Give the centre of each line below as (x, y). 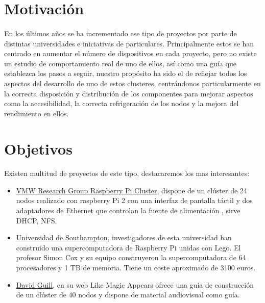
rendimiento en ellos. (37, 113)
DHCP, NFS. (37, 220)
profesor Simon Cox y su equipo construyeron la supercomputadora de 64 (131, 257)
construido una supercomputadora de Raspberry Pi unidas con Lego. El (128, 247)
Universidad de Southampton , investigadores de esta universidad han (124, 237)
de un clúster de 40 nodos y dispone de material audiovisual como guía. (128, 295)
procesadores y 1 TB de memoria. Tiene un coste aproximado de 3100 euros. (136, 268)
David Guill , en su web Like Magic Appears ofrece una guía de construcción (135, 284)
